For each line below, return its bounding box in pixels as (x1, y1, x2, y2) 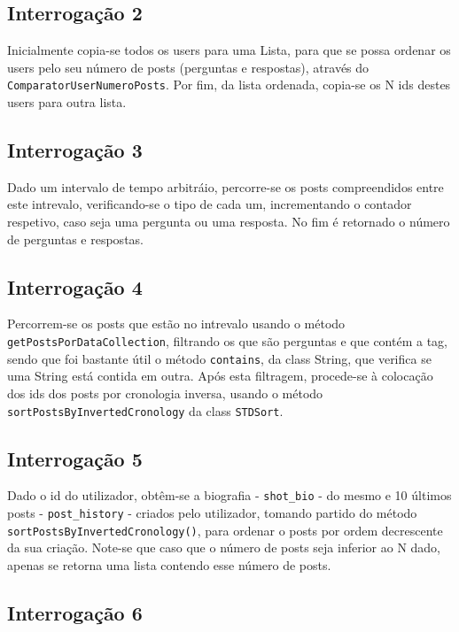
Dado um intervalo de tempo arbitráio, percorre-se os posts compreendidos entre (7, 177, 444, 196)
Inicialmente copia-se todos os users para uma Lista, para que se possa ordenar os (7, 41, 451, 59)
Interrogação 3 (7, 136, 143, 164)
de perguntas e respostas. (7, 229, 144, 248)
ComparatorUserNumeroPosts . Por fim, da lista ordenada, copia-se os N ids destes (7, 75, 451, 94)
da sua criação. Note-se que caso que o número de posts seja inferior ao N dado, (7, 538, 441, 557)
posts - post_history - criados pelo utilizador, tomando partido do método (7, 504, 417, 522)
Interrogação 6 (7, 598, 143, 626)
